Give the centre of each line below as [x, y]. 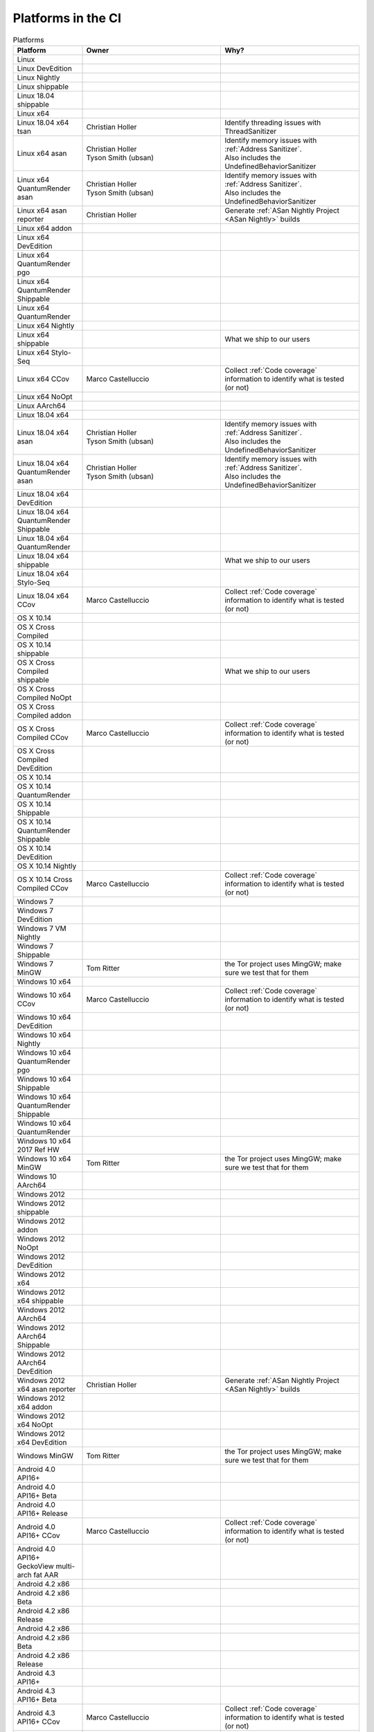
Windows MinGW [45, 1456]
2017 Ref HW [38, 1149]
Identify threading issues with [273, 123]
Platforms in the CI [67, 18]
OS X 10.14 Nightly [47, 866]
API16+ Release [43, 1513]
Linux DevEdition [44, 68]
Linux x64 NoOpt [45, 396]
